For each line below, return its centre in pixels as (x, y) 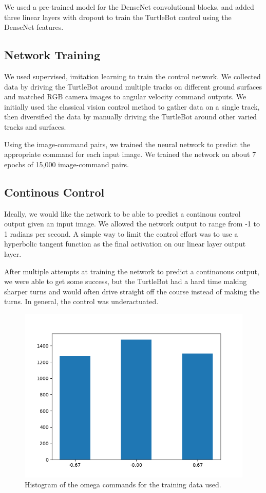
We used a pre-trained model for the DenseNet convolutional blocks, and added (129, 7)
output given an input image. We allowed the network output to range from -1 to (132, 224)
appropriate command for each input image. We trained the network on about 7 (130, 154)
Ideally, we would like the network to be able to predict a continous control (122, 213)
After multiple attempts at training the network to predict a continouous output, (132, 271)
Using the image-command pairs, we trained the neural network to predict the (127, 144)
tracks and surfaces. (35, 126)
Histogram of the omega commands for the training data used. (123, 485)
